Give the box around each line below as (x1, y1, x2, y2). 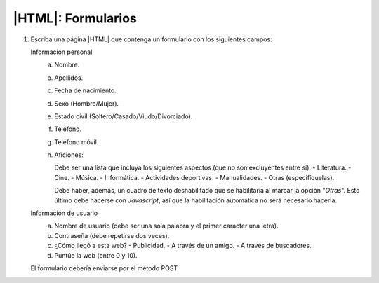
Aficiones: (54, 151, 84, 159)
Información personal (30, 48, 93, 56)
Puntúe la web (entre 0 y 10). (54, 251, 138, 259)
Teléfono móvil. (54, 137, 99, 146)
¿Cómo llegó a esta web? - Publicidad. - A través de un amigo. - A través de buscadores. (54, 242, 312, 250)
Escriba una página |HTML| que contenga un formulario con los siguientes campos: (30, 35, 273, 43)
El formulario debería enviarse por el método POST (30, 263, 178, 272)
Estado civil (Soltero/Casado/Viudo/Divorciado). (54, 112, 193, 120)
